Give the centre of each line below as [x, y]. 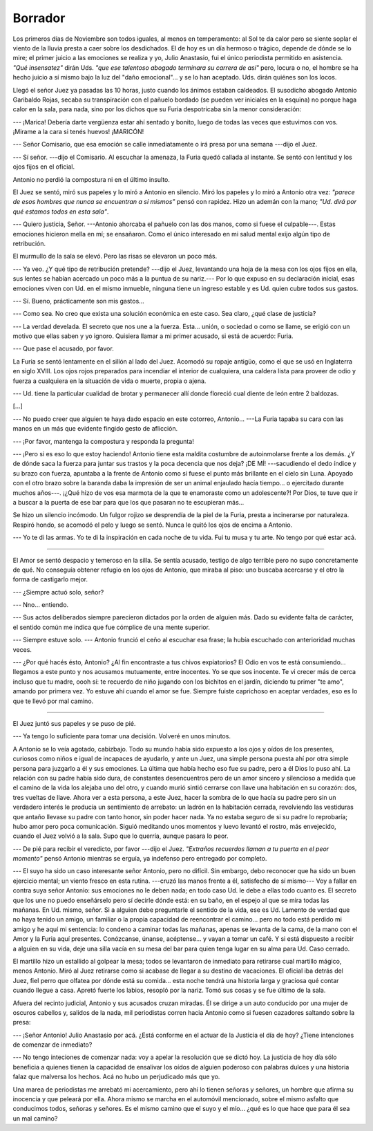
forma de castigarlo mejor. [50, 579]
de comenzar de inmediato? [52, 1045]
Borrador [39, 18]
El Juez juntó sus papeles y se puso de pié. [74, 723]
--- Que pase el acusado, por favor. [63, 348]
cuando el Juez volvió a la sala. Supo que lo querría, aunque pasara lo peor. [121, 836]
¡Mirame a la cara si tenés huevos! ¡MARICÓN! [78, 132]
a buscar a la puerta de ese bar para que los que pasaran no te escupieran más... [128, 502]
